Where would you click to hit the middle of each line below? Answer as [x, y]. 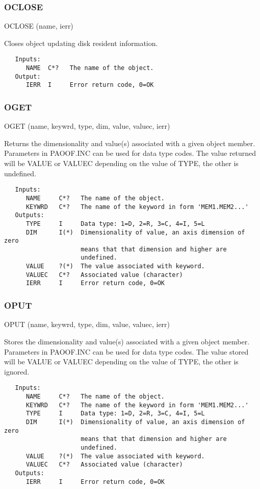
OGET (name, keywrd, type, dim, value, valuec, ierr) [87, 126]
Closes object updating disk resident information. [81, 43]
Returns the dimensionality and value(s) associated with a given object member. [130, 143]
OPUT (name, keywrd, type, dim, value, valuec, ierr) [87, 324]
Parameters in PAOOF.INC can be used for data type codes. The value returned [130, 153]
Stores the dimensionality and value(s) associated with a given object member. [127, 341]
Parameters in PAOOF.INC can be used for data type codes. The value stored [126, 351]
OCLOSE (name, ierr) [39, 26]
